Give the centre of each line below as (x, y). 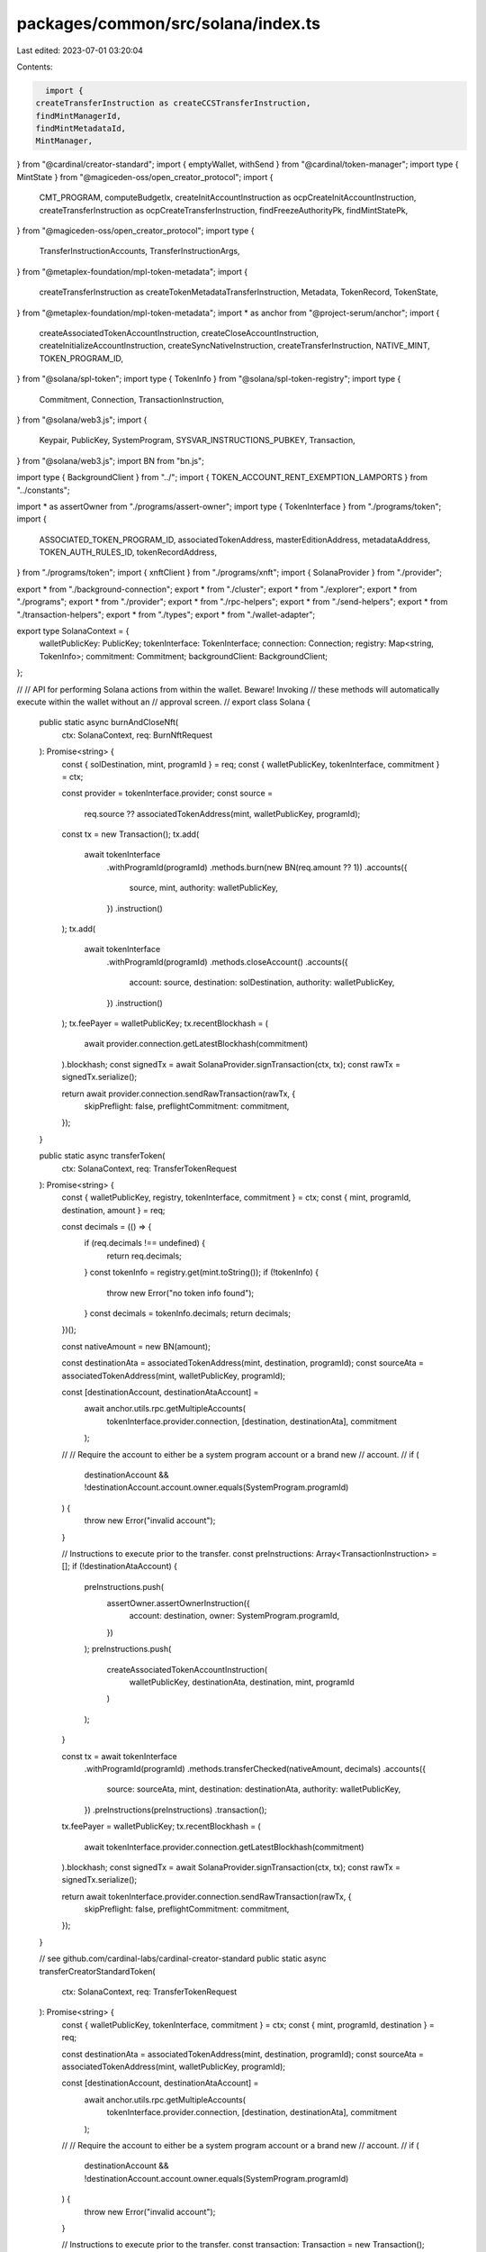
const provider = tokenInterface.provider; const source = (167, 794)
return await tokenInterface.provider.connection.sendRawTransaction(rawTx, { (207, 1896)
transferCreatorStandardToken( (98, 1971)
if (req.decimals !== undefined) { (145, 1243)
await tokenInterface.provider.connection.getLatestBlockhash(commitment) (224, 1847)
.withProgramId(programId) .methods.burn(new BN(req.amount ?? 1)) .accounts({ (257, 867)
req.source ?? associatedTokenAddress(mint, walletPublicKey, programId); (222, 813)
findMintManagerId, (78, 116)
